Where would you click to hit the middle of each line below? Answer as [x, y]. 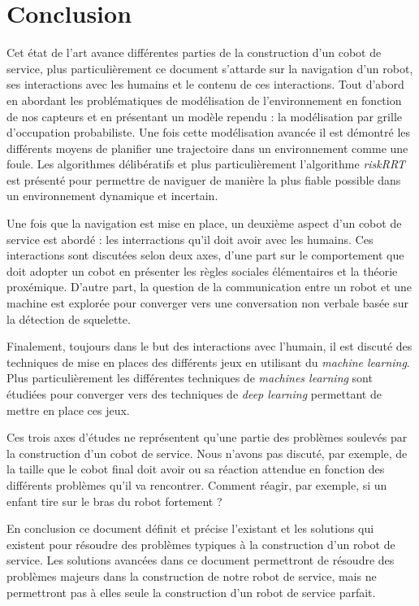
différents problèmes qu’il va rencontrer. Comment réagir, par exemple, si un [197, 484]
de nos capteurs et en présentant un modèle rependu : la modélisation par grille [205, 116]
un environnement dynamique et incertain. [112, 196]
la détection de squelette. [69, 318]
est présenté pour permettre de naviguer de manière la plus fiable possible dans [204, 179]
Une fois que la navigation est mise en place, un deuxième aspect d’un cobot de [204, 223]
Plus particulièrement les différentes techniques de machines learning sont [190, 378]
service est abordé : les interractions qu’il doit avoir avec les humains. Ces [190, 239]
